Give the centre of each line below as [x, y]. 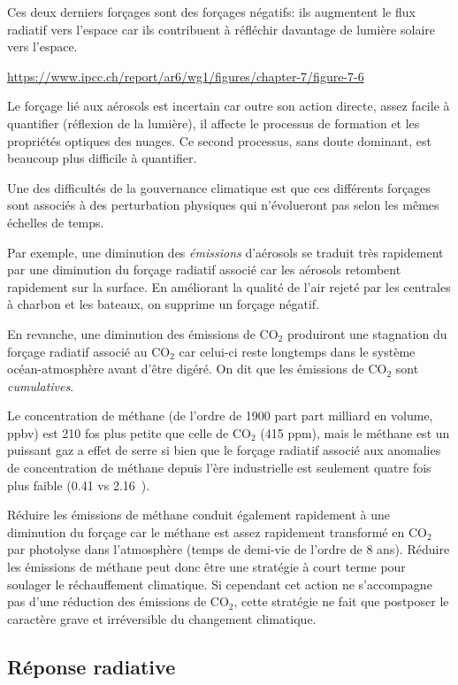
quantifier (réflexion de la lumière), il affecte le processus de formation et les [214, 123]
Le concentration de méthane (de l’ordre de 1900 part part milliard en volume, [220, 416]
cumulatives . [41, 385]
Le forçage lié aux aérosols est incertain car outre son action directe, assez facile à [229, 106]
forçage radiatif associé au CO [89, 351]
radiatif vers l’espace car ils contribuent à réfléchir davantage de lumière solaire [221, 29]
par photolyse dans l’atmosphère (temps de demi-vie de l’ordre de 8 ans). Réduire [229, 549]
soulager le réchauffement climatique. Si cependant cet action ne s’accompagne [220, 584]
